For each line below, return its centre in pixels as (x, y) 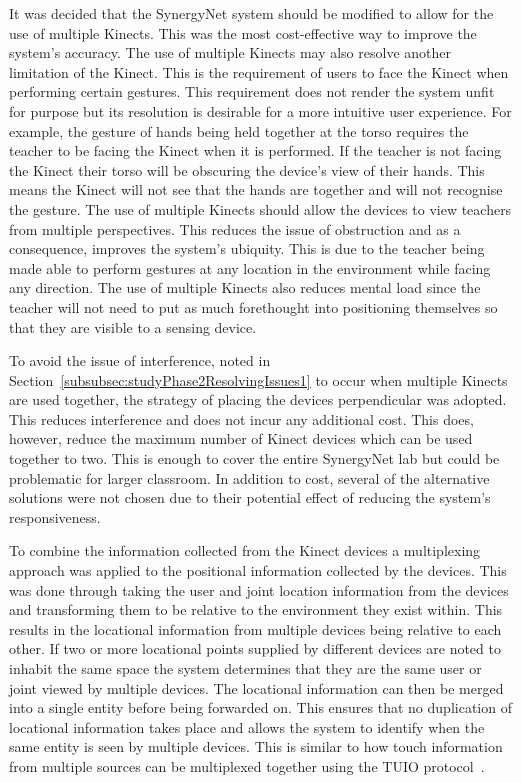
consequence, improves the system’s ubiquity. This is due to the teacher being (247, 248)
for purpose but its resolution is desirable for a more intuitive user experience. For (260, 110)
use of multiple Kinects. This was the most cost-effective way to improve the (243, 32)
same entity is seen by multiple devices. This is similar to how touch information (256, 746)
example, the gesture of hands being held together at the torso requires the (239, 130)
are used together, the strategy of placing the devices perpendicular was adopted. (258, 399)
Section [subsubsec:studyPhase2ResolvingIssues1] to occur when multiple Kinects (258, 379)
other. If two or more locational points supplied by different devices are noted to (255, 648)
